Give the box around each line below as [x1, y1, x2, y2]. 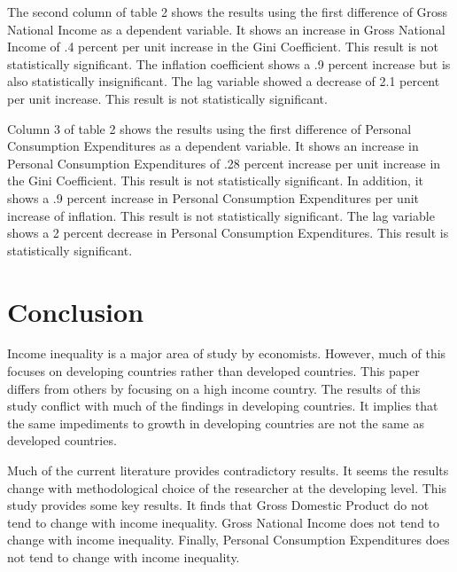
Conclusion [7, 293, 144, 329]
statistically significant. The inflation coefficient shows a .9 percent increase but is [7, 54, 451, 73]
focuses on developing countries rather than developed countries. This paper [7, 362, 420, 380]
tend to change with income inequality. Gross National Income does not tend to [7, 513, 440, 531]
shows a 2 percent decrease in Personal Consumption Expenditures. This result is [7, 223, 449, 242]
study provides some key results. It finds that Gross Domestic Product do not [7, 496, 430, 514]
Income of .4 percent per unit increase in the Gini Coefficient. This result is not [7, 37, 439, 56]
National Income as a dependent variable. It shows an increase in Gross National [7, 20, 445, 38]
